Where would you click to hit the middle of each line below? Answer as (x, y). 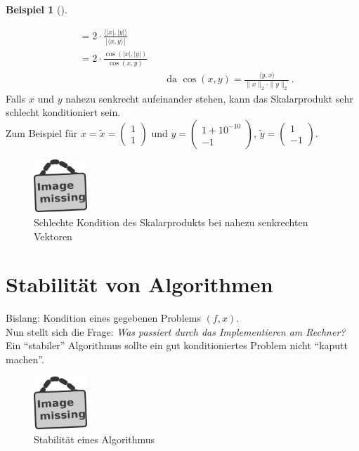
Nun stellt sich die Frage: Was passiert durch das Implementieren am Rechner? (176, 331)
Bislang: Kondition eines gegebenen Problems (103, 318)
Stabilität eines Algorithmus (94, 439)
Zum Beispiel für (42, 132)
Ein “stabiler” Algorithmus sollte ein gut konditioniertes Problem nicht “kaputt (177, 345)
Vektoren (53, 236)
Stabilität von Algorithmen (139, 284)
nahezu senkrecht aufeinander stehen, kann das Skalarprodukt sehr (209, 98)
